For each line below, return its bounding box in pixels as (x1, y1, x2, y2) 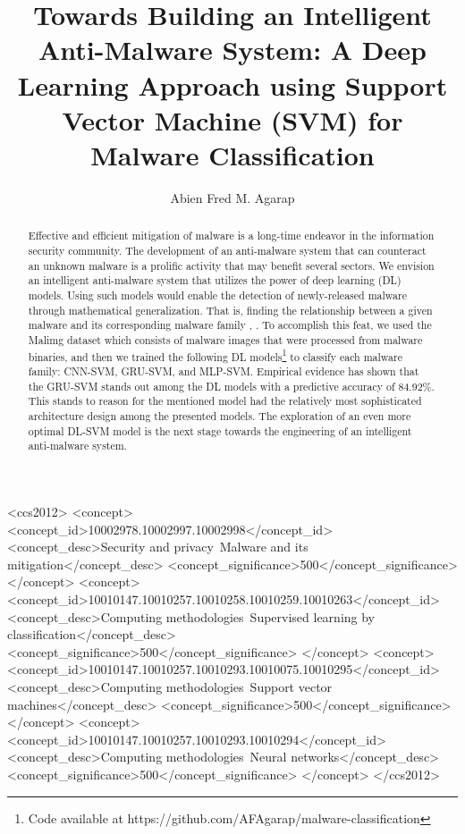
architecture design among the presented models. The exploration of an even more (28, 409, 411, 424)
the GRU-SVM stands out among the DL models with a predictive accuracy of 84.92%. (28, 378, 435, 393)
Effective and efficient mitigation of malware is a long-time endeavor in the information (28, 228, 435, 243)
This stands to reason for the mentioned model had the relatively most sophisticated (28, 393, 422, 409)
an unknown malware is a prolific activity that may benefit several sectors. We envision (28, 257, 435, 273)
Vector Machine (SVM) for (62, 101, 403, 138)
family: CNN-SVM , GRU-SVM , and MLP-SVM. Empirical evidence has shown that (28, 364, 419, 379)
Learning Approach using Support (17, 66, 448, 103)
